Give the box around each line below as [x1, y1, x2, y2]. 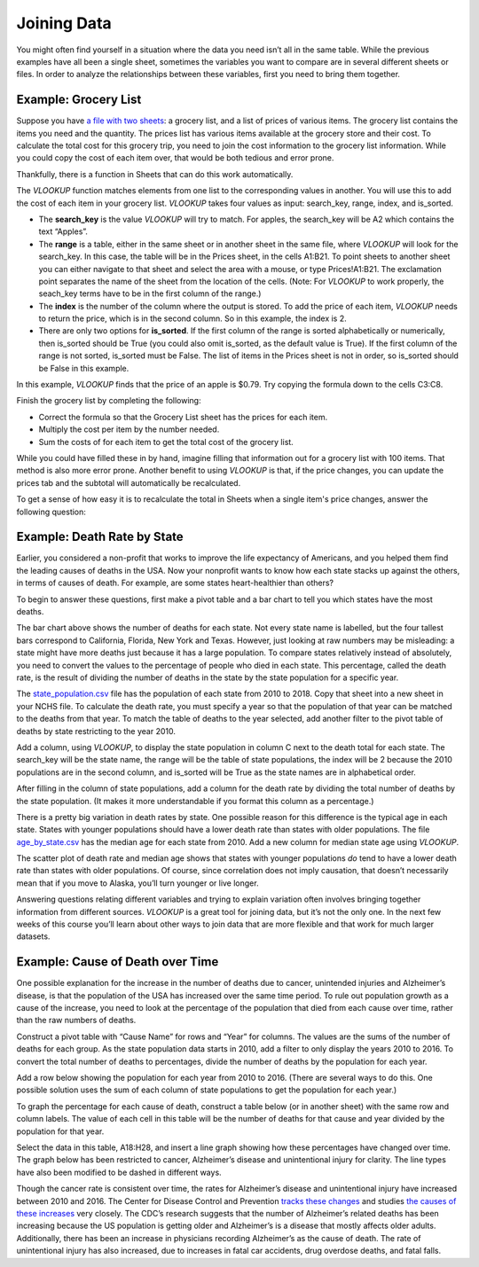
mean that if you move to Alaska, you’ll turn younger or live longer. [16, 878, 259, 888]
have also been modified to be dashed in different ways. [16, 1167, 222, 1177]
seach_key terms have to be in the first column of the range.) [38, 288, 262, 299]
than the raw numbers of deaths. [16, 1015, 137, 1026]
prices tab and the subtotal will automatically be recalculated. [16, 477, 241, 488]
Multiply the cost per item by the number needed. [38, 424, 220, 434]
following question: [16, 506, 86, 517]
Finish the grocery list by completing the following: [16, 395, 201, 406]
